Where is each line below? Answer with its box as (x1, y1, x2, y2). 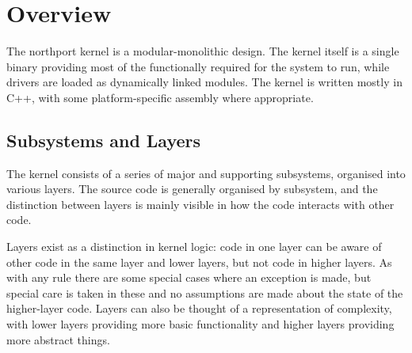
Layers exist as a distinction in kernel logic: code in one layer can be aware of (6, 238, 382, 255)
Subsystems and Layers (6, 127, 201, 152)
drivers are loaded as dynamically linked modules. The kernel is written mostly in (6, 74, 402, 90)
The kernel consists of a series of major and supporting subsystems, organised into (6, 165, 406, 181)
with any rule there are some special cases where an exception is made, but (6, 269, 372, 286)
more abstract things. (6, 331, 110, 347)
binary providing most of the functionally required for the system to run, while (6, 58, 390, 74)
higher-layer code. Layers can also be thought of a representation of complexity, (6, 300, 392, 317)
